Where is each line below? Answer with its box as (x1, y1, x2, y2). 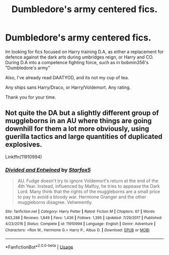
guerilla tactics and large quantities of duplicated (5, 132, 162, 141)
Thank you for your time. (5, 94, 56, 100)
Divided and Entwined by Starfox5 (5, 166, 91, 173)
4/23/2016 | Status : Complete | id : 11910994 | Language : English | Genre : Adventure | (5, 221, 156, 227)
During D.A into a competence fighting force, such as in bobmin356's (5, 59, 149, 65)
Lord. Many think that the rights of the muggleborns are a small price (17, 188, 160, 195)
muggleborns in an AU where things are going (5, 117, 152, 125)
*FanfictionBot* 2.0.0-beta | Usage (5, 243, 73, 250)
